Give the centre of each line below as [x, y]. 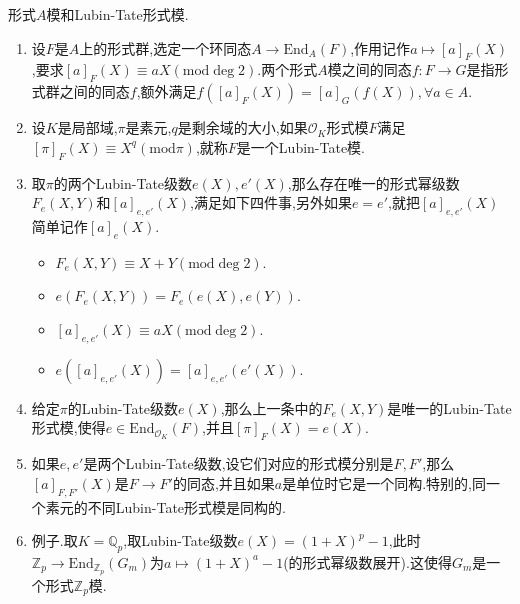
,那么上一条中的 [271, 407]
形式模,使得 [68, 427]
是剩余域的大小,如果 [242, 127]
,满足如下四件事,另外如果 [271, 202]
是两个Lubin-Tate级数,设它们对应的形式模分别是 [238, 463]
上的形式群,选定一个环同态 [165, 47]
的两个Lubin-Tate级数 [123, 182]
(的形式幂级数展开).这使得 [367, 561]
